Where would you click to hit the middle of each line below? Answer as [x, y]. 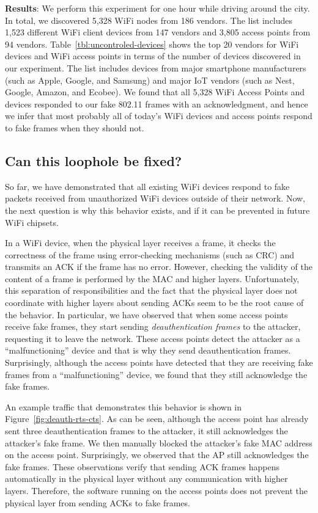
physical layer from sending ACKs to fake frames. [98, 502]
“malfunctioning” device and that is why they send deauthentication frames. [148, 350]
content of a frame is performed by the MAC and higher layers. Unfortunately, [152, 278]
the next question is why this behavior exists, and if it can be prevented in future [157, 210]
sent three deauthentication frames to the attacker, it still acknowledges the [146, 431]
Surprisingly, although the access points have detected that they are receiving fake [159, 362]
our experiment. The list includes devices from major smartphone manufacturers [156, 67]
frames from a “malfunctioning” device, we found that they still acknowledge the [156, 374]
